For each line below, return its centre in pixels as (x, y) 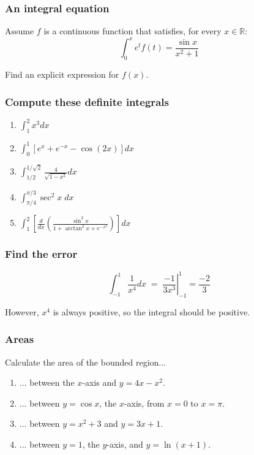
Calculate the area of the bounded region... (85, 362)
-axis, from (144, 403)
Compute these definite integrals (87, 101)
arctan (73, 229)
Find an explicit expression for (62, 74)
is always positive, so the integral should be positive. (151, 311)
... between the (47, 382)
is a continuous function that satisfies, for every (133, 31)
